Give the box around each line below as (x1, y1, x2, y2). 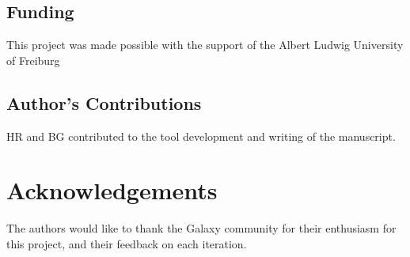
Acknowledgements (6, 174, 218, 206)
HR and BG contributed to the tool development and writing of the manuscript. (6, 127, 396, 144)
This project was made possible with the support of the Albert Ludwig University (6, 36, 404, 53)
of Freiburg (6, 51, 60, 68)
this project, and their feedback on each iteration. (6, 235, 247, 251)
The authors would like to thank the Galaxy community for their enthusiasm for (6, 220, 397, 236)
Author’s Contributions (6, 90, 202, 115)
